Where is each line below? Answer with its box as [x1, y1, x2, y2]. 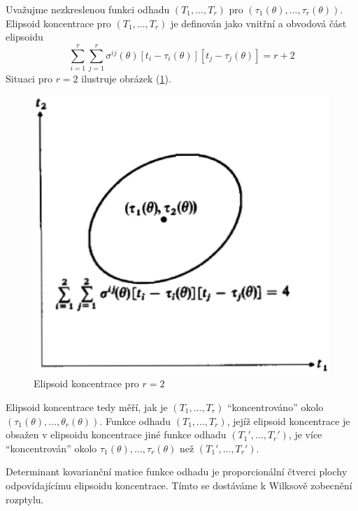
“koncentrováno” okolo [227, 400, 324, 415]
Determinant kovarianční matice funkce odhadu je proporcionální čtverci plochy [6, 464, 348, 479]
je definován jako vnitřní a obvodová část [171, 15, 347, 30]
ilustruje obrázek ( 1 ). [81, 71, 171, 85]
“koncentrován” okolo [6, 440, 97, 455]
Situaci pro [6, 71, 52, 85]
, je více [288, 427, 322, 442]
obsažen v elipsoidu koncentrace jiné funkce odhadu [6, 427, 227, 442]
